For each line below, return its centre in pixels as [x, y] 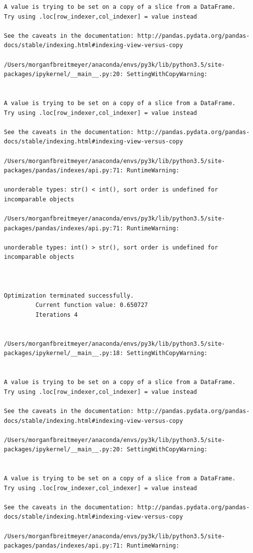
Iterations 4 [57, 315]
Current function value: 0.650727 [92, 305]
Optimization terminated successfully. [69, 295]
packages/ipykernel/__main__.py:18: [64, 353]
